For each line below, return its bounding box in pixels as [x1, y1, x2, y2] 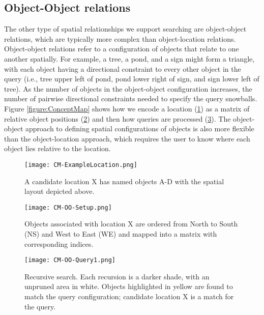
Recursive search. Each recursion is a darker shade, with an [24, 271, 210, 281]
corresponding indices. [24, 238, 94, 249]
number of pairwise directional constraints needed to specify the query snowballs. [4, 93, 257, 104]
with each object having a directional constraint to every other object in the [4, 63, 241, 74]
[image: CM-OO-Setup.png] [24, 204, 112, 211]
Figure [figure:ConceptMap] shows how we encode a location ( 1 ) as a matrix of [4, 103, 250, 113]
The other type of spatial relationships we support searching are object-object [4, 23, 247, 34]
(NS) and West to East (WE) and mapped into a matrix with [24, 228, 217, 239]
